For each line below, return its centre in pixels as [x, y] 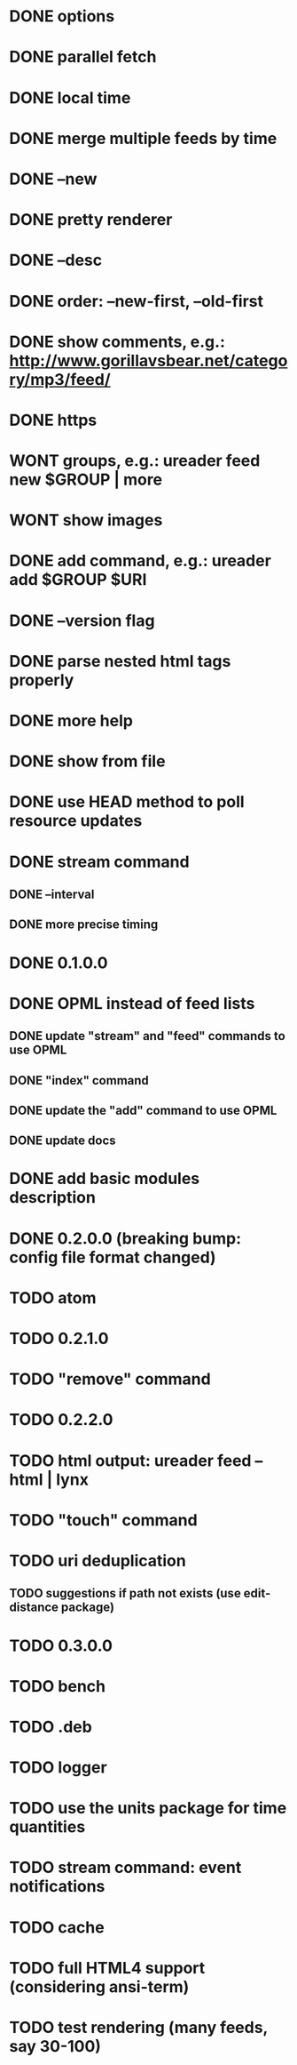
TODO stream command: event [125, 1868]
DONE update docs [63, 1141]
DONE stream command [99, 862]
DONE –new [53, 179]
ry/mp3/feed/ [60, 379]
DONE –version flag [82, 620]
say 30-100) [55, 2047]
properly [42, 680]
